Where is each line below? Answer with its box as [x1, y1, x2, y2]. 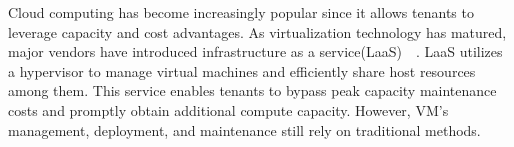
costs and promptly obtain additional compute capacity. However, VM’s [8, 99, 449, 120]
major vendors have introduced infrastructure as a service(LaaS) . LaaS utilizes [8, 41, 503, 62]
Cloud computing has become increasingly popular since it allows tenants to [8, 2, 474, 22]
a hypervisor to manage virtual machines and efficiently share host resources [8, 60, 476, 81]
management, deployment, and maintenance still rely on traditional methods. [8, 119, 481, 140]
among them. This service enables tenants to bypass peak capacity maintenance [8, 80, 497, 101]
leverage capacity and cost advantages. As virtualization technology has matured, [8, 21, 507, 42]
